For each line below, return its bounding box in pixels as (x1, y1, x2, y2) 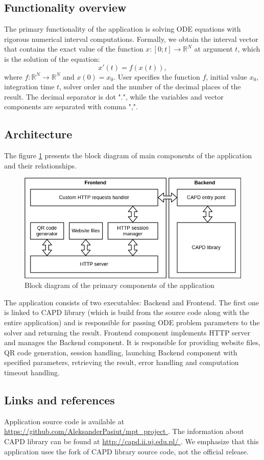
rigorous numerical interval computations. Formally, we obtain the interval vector (4, 33, 258, 44)
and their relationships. (4, 160, 77, 171)
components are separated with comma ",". (4, 101, 138, 112)
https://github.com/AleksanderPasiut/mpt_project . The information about (4, 426, 244, 437)
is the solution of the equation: (4, 53, 100, 64)
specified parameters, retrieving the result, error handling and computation (4, 357, 239, 368)
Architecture (4, 126, 73, 142)
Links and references (4, 392, 115, 407)
